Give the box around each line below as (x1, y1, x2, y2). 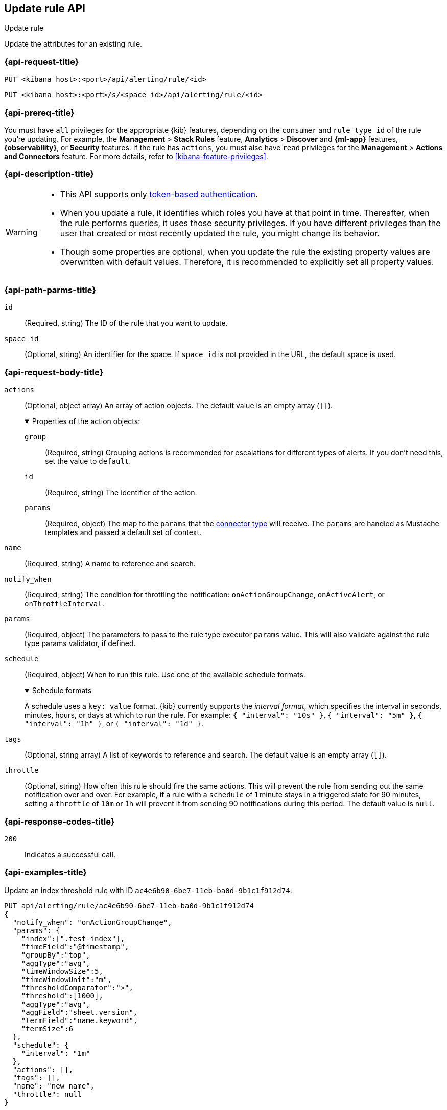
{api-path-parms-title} (4, 285, 96, 296)
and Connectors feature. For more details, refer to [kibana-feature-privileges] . (4, 151, 268, 161)
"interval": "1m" (21, 1049, 90, 1057)
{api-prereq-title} (4, 107, 75, 118)
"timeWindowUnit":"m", (21, 975, 112, 984)
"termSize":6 (21, 1024, 73, 1033)
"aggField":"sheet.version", (21, 1008, 138, 1016)
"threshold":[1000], (21, 991, 103, 1000)
